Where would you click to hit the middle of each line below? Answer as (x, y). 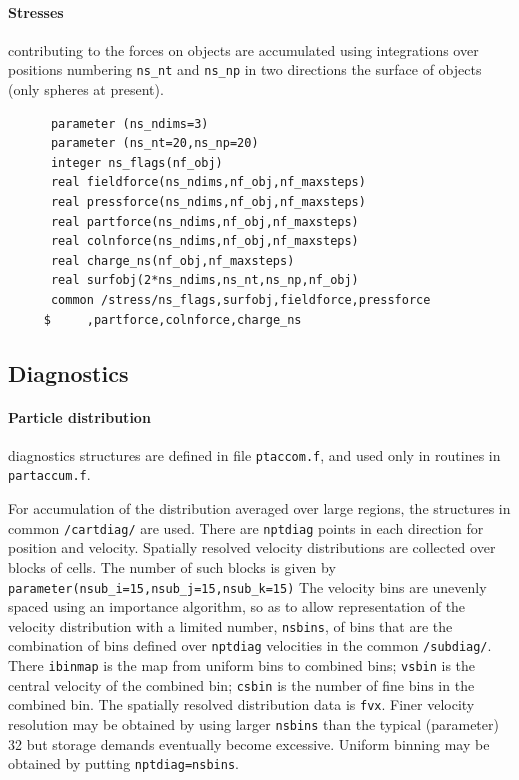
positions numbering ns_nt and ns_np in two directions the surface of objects (245, 69)
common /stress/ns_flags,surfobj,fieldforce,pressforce (240, 299)
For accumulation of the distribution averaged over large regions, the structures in (259, 508)
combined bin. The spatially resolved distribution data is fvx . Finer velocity (241, 704)
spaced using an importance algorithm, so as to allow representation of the (237, 606)
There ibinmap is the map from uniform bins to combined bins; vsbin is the (242, 665)
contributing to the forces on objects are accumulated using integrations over (243, 49)
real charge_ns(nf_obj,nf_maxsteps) (172, 260)
